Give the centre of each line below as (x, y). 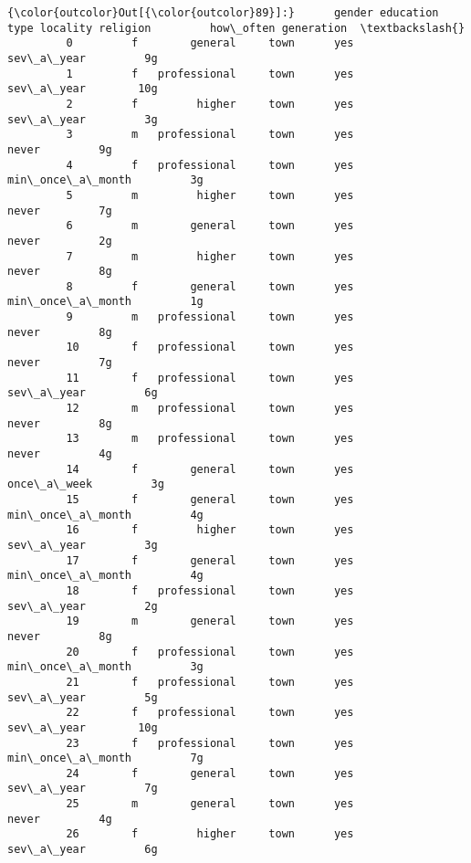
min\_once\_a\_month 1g (105, 302)
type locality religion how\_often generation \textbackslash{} (236, 28)
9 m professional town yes (210, 317)
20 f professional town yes (210, 652)
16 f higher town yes (210, 530)
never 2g (60, 241)
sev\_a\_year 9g (83, 58)
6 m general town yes (210, 226)
